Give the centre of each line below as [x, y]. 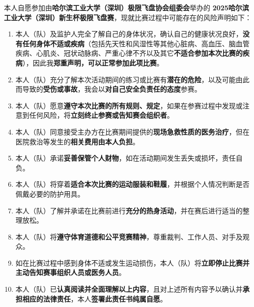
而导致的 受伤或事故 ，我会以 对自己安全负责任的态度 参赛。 [108, 89]
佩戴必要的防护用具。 [50, 193]
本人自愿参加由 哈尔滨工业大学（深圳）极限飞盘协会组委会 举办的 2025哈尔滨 [127, 7]
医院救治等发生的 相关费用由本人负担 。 [77, 141]
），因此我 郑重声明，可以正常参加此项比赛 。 [93, 62]
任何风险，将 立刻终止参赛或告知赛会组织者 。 [101, 115]
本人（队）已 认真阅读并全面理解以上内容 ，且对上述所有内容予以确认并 [129, 289]
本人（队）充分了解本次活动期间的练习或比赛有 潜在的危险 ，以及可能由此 [132, 79]
